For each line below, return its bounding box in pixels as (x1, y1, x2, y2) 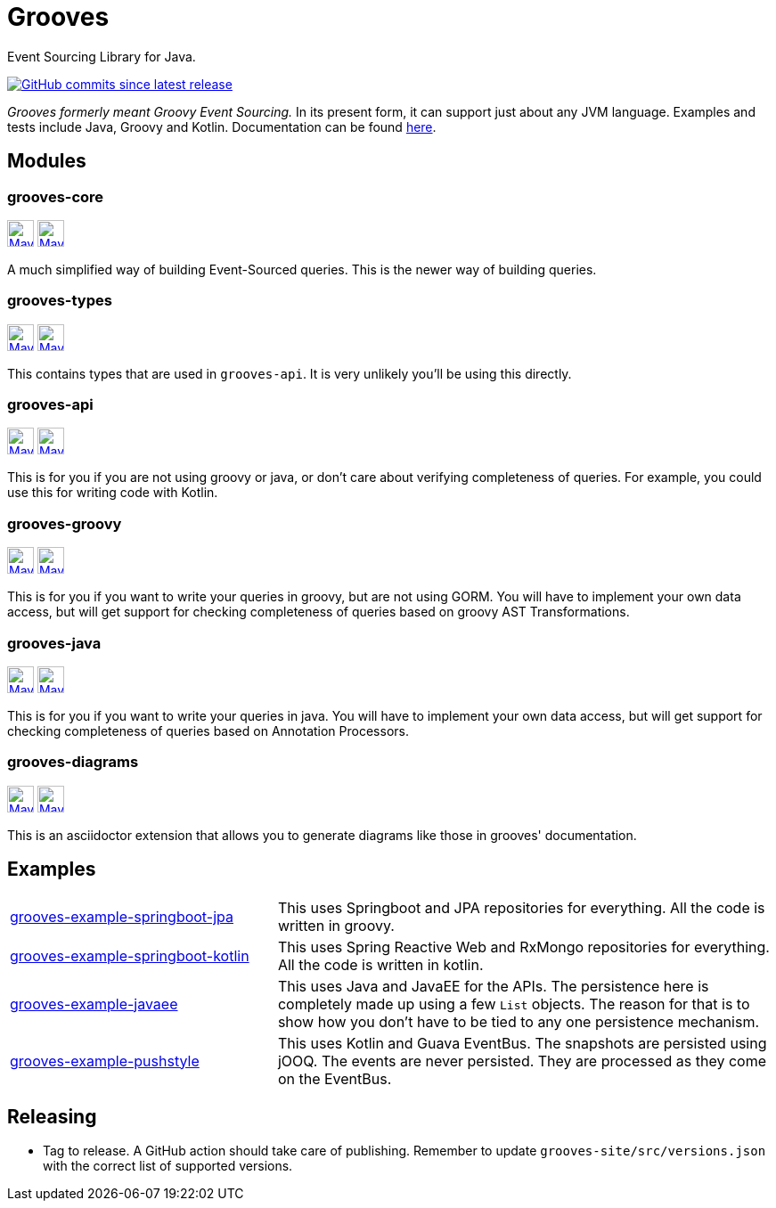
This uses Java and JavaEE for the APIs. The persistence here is (277, 976, 709, 995)
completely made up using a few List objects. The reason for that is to (277, 994, 750, 1013)
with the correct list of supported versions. (43, 1158, 293, 1174)
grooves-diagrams (7, 753, 139, 771)
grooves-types (7, 291, 112, 310)
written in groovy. (277, 916, 395, 935)
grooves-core (7, 187, 104, 206)
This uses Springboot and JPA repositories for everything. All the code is (277, 898, 765, 917)
